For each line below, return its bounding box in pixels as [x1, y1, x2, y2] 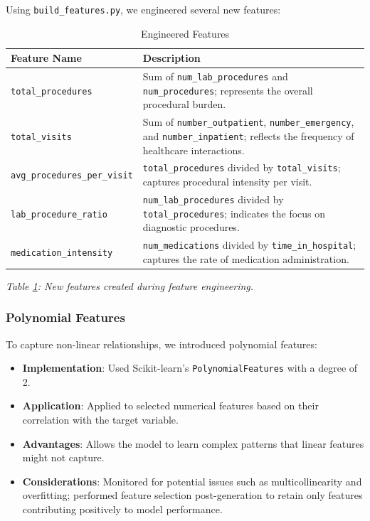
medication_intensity [11, 247, 113, 258]
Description [142, 50, 201, 65]
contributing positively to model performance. [22, 502, 223, 517]
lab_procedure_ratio [11, 209, 108, 220]
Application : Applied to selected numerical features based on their [22, 398, 319, 413]
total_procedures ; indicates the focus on [142, 205, 326, 220]
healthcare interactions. [142, 142, 245, 157]
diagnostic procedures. [142, 220, 240, 235]
